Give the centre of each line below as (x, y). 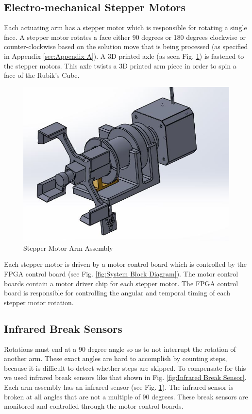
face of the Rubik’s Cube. (42, 75)
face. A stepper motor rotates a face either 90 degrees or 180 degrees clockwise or (125, 37)
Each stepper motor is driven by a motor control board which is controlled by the (126, 264)
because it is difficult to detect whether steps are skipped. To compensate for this (125, 368)
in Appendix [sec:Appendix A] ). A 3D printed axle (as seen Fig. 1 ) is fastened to (124, 56)
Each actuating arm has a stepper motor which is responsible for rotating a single (126, 27)
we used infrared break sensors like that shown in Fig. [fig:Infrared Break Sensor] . (125, 377)
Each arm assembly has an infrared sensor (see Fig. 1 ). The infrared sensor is (119, 387)
